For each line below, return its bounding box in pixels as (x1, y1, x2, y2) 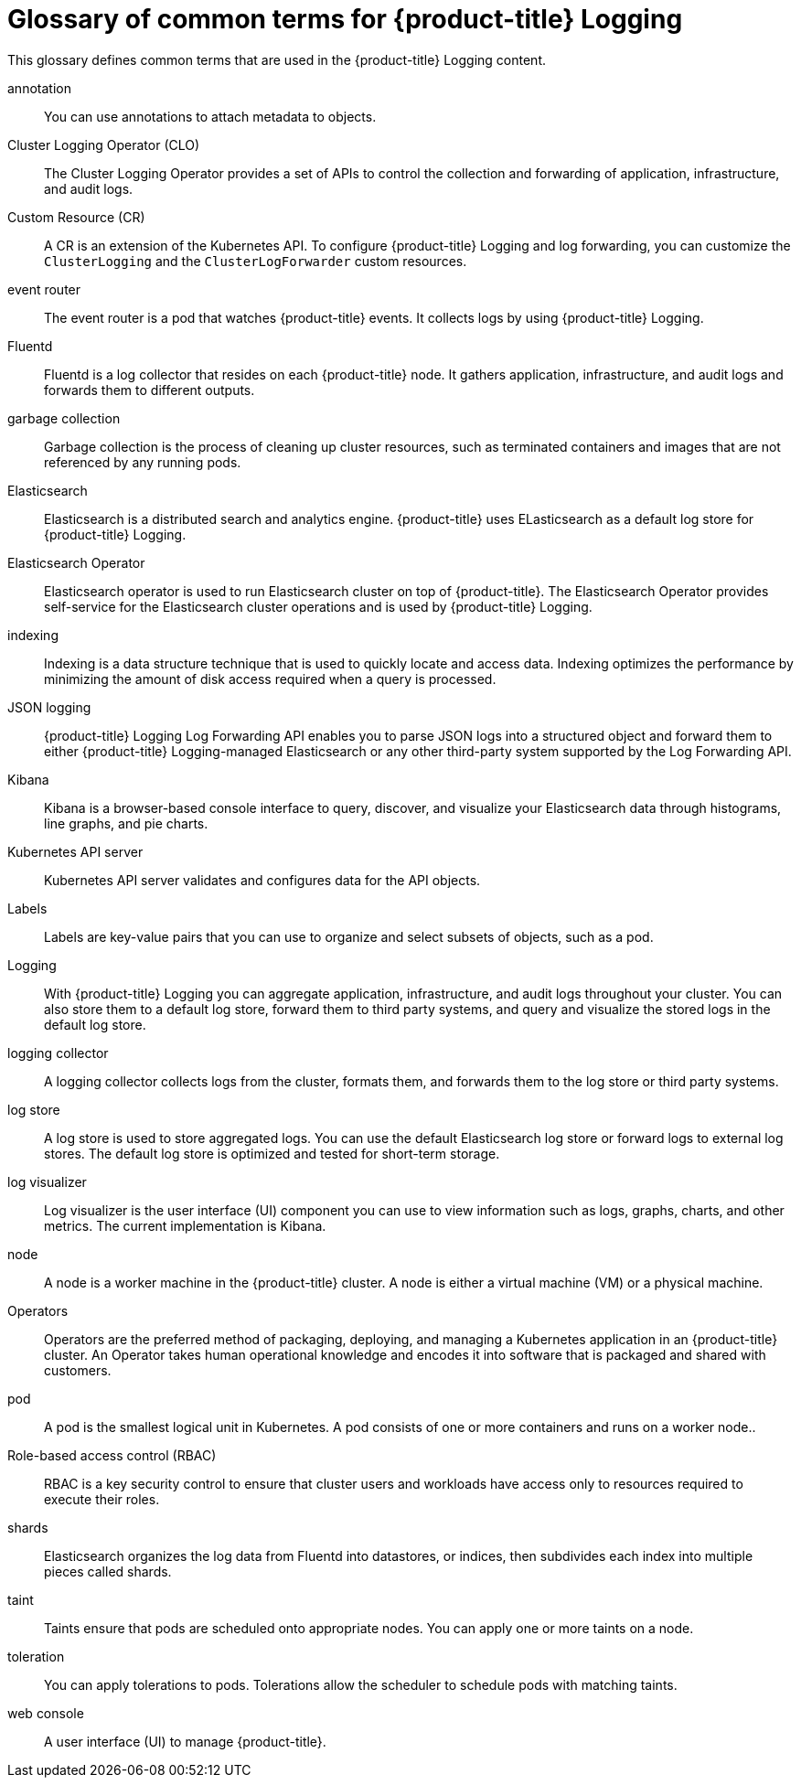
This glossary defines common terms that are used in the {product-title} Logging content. (7, 51, 546, 68)
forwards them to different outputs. (44, 381, 255, 398)
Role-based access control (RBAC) (7, 1447, 217, 1463)
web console (7, 1705, 84, 1721)
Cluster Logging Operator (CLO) (7, 136, 200, 153)
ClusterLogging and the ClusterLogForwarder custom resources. (44, 252, 467, 269)
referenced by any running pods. (44, 454, 241, 470)
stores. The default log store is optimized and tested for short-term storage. (44, 1145, 500, 1161)
